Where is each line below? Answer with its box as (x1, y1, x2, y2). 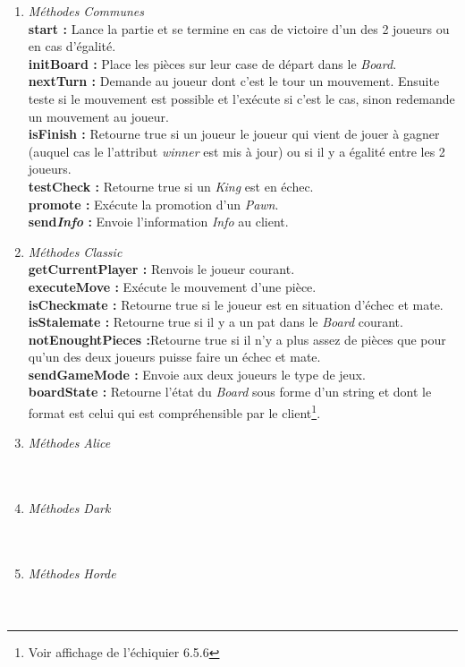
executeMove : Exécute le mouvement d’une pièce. (28, 277, 317, 295)
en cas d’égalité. (28, 37, 116, 56)
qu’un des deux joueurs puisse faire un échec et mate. (28, 347, 321, 366)
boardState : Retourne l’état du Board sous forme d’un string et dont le (28, 382, 432, 401)
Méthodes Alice (28, 433, 111, 452)
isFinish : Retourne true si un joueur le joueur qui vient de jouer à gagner (28, 124, 440, 143)
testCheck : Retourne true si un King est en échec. (28, 176, 314, 195)
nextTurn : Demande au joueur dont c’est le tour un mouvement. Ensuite (28, 72, 440, 90)
